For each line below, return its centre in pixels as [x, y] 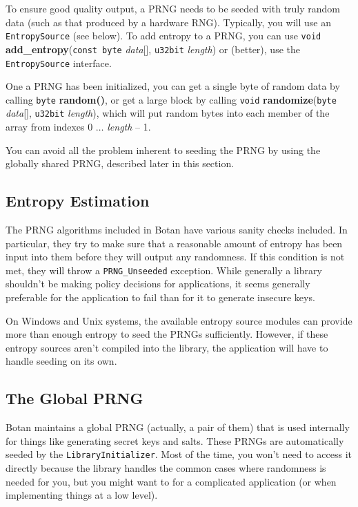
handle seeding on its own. [61, 361]
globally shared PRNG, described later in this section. [120, 163]
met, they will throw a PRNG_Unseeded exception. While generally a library [164, 270]
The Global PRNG [74, 398]
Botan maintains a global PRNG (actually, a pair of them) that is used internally [178, 427]
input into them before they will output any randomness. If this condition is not [175, 257]
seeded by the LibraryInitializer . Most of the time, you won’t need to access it [179, 454]
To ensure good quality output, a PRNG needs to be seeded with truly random [173, 8]
